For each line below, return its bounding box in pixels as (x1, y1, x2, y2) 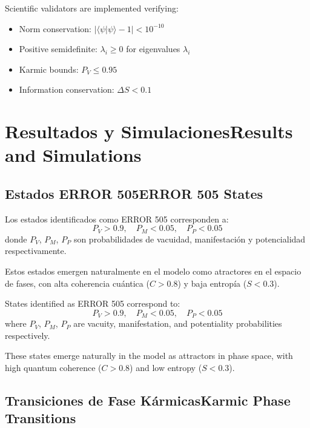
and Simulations (5, 142, 142, 167)
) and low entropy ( (130, 361, 202, 373)
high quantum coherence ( (5, 361, 102, 373)
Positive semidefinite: (19, 42, 97, 55)
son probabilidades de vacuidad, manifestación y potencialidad (73, 232, 306, 245)
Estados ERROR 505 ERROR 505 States (5, 184, 263, 202)
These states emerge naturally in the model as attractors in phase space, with (5, 349, 293, 362)
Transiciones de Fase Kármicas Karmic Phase (5, 390, 291, 409)
